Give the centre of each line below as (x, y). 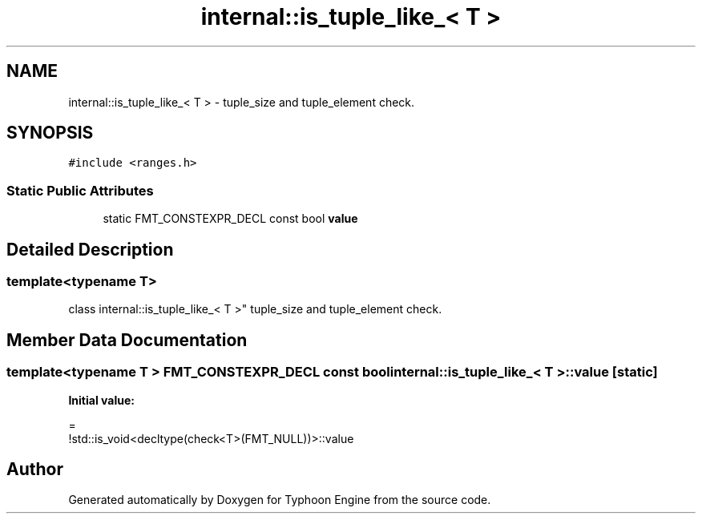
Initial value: (101, 400)
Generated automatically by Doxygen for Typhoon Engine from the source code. (280, 500)
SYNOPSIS (50, 133)
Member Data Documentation (127, 340)
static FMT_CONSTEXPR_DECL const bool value (230, 219)
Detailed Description (90, 249)
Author (35, 470)
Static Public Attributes (80, 190)
